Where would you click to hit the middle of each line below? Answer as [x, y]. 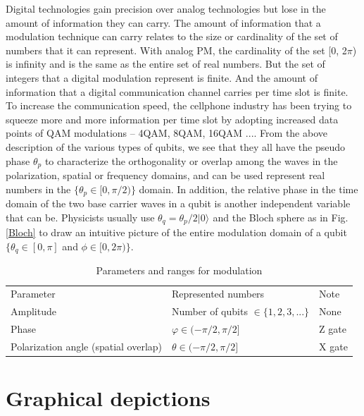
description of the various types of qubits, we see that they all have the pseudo [175, 146]
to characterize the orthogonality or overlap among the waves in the [191, 160]
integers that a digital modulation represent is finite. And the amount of [162, 77]
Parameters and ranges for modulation [179, 270]
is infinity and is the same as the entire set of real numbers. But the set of [165, 64]
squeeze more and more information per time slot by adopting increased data [172, 119]
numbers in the [38, 189]
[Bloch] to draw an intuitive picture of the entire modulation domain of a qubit [176, 232]
